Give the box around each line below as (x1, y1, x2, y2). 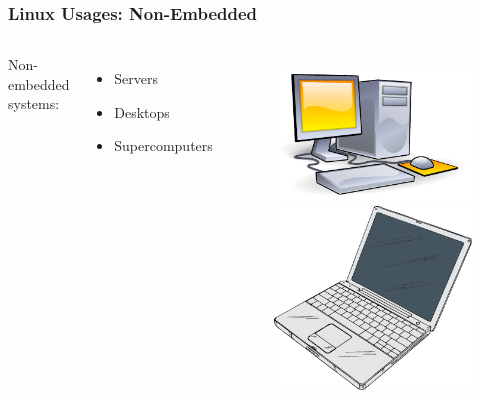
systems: (8, 93, 60, 114)
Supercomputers (114, 135, 213, 156)
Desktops (114, 101, 170, 122)
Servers (114, 68, 158, 89)
